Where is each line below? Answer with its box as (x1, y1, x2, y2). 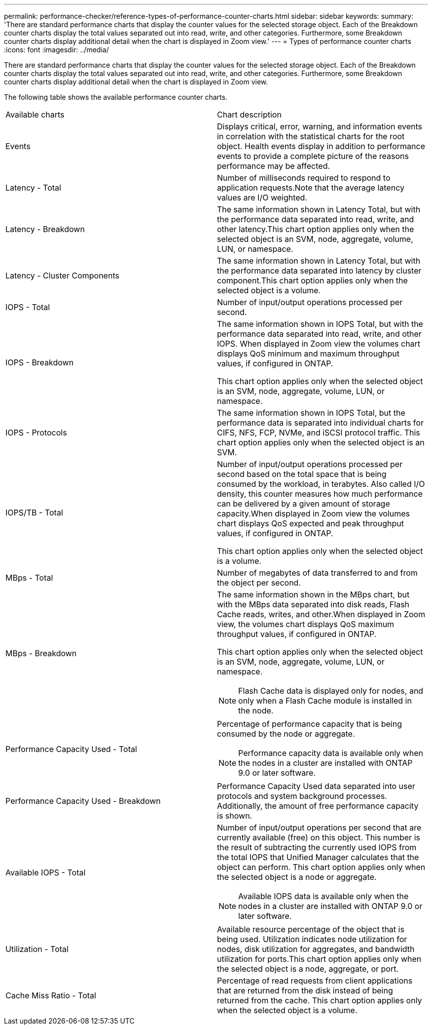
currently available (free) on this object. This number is (217, 832, 420, 842)
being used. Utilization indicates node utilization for (217, 934, 407, 944)
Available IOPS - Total (5, 868, 86, 877)
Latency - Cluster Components (5, 271, 119, 280)
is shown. (217, 811, 252, 821)
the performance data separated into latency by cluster (217, 266, 422, 276)
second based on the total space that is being (217, 469, 387, 479)
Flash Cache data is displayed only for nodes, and (238, 686, 424, 696)
